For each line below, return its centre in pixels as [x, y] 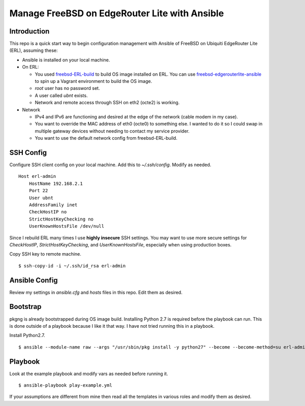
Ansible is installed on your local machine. [66, 60]
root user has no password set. [67, 88]
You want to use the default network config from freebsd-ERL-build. [106, 138]
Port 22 [38, 191]
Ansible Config [34, 280]
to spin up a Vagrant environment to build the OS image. [94, 81]
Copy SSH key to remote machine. [45, 254]
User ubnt [41, 198]
